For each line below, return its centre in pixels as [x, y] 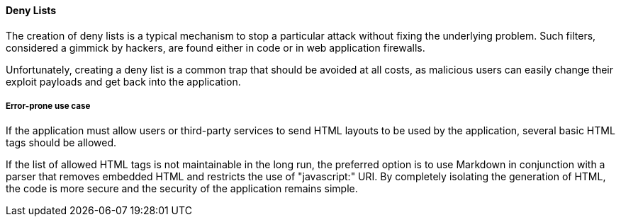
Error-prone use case [48, 106]
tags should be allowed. [61, 143]
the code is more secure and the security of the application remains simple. [182, 189]
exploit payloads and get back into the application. [123, 81]
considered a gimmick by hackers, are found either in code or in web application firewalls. [216, 47]
